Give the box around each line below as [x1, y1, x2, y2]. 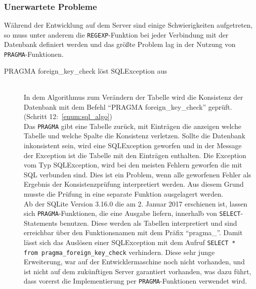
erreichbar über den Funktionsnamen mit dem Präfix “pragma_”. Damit [24, 227, 243, 238]
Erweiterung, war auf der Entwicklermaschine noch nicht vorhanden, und [24, 256, 245, 267]
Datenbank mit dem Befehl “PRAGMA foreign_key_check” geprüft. [24, 101, 232, 112]
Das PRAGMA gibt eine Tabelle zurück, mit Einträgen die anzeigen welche [24, 121, 242, 131]
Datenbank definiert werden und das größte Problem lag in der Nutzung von [4, 39, 236, 49]
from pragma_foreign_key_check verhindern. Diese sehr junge [24, 247, 215, 257]
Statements [24, 217, 58, 228]
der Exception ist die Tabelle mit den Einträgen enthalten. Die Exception [24, 150, 247, 160]
